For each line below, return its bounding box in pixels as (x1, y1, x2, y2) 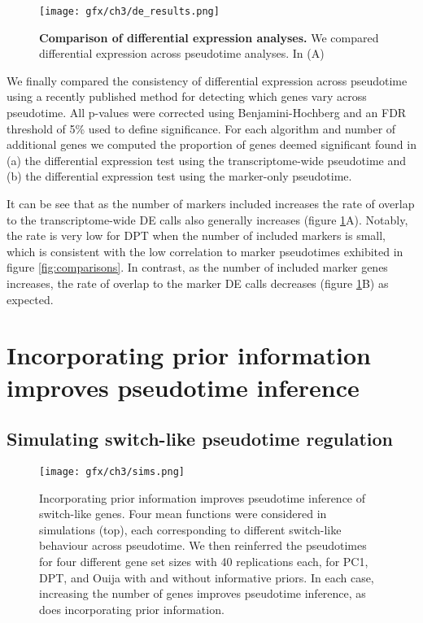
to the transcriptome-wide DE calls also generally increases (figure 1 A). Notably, (7, 211, 408, 228)
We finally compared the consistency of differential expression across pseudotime (7, 72, 408, 89)
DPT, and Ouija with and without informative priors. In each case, (39, 569, 374, 586)
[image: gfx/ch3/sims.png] (39, 465, 185, 477)
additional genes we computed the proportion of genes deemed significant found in (7, 136, 416, 153)
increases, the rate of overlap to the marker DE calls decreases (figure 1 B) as (7, 274, 389, 291)
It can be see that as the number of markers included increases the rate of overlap (7, 195, 415, 211)
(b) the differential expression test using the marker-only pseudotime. (7, 168, 352, 185)
